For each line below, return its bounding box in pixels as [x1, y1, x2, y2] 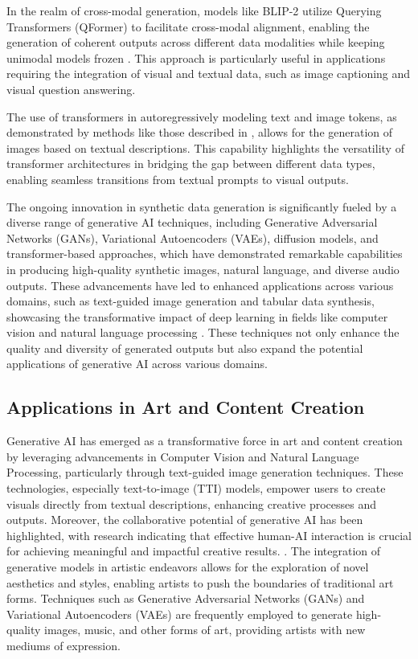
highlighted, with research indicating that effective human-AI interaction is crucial [6, 526, 412, 543]
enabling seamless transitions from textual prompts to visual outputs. [6, 170, 349, 187]
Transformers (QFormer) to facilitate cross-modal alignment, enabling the [6, 18, 370, 35]
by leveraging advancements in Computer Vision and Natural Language [6, 448, 359, 465]
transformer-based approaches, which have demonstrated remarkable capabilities [6, 245, 403, 262]
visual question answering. [6, 80, 136, 97]
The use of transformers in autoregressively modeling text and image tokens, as [6, 108, 397, 125]
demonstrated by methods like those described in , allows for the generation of [6, 124, 393, 141]
